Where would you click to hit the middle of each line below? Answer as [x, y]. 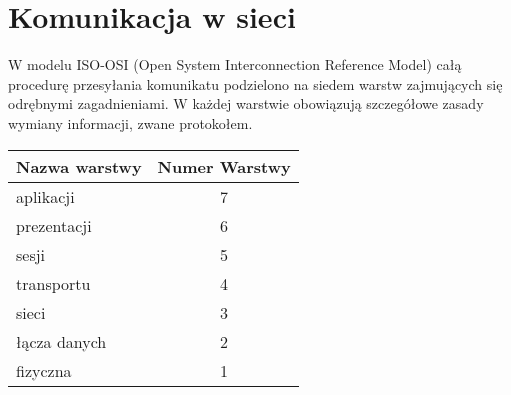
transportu [53, 283]
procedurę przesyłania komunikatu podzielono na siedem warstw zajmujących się [255, 83]
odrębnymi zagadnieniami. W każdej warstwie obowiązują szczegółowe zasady [246, 103]
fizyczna [44, 370]
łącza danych [61, 341]
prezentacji [54, 225]
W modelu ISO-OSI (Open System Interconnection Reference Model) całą [235, 64]
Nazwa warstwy [79, 166]
